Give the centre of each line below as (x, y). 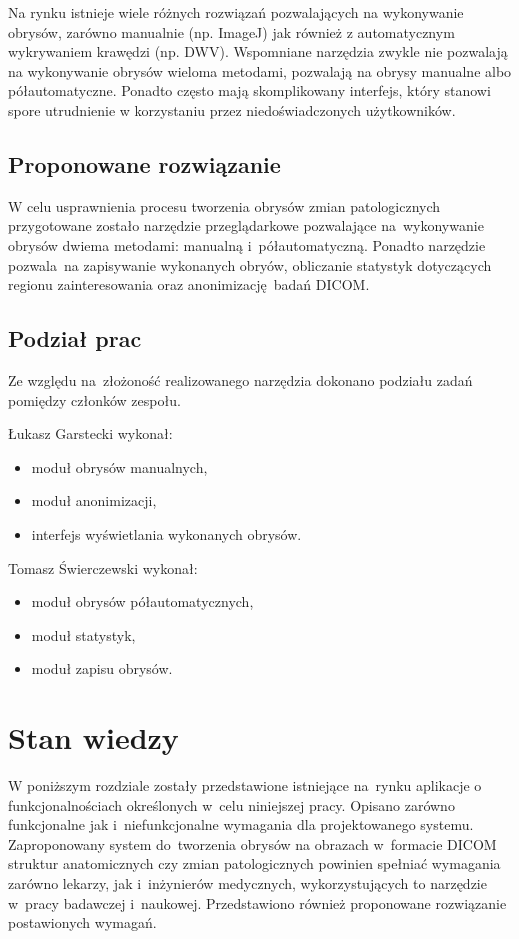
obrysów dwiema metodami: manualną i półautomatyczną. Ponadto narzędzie (247, 244)
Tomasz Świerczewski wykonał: (103, 567)
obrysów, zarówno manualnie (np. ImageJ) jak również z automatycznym (231, 31)
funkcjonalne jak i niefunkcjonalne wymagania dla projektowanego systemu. (241, 824)
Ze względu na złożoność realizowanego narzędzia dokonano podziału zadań (240, 379)
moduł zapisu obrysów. (102, 668)
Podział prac (75, 338)
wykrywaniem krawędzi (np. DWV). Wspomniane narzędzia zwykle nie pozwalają (258, 51)
